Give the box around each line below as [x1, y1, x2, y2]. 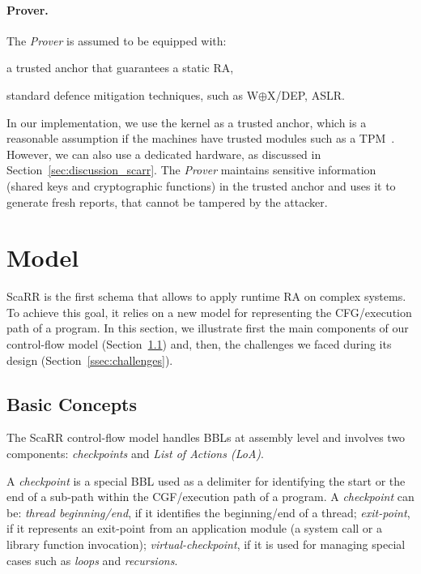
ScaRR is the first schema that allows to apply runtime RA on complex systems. [6, 288, 406, 305]
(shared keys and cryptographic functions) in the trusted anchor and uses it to [6, 177, 396, 194]
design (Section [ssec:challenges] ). [6, 351, 173, 368]
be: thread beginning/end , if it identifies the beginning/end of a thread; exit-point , [6, 503, 410, 520]
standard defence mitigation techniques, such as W [6, 86, 259, 103]
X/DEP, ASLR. [266, 86, 345, 103]
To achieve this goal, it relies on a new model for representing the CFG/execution [6, 303, 412, 320]
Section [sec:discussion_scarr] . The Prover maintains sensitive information [6, 161, 376, 178]
